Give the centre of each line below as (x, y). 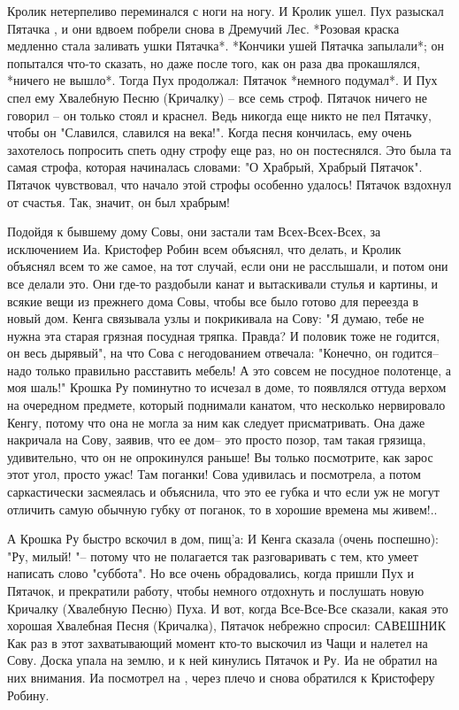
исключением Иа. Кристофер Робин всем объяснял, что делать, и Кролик (204, 248)
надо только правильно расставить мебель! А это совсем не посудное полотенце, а (229, 370)
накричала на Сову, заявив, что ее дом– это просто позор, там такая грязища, (217, 440)
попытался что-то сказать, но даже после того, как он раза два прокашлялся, (214, 62)
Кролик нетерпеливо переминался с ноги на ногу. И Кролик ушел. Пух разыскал (226, 11)
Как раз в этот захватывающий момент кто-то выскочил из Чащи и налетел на (218, 642)
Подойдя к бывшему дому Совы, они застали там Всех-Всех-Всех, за (194, 232)
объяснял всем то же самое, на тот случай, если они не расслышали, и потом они (228, 266)
